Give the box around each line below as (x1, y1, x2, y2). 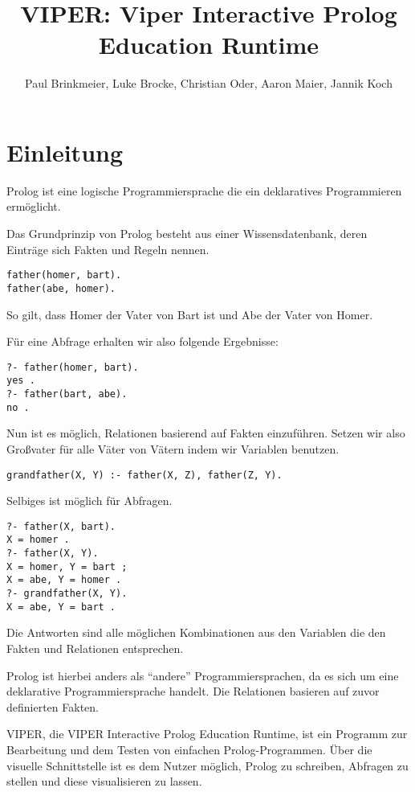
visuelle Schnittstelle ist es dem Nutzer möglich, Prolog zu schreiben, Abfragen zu (6, 757, 409, 774)
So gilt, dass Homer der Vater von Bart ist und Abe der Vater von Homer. (6, 306, 373, 322)
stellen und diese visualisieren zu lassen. (6, 773, 202, 790)
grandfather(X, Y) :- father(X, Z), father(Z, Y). (6, 469, 283, 481)
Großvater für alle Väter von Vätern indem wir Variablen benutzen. (6, 440, 340, 457)
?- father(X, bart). (6, 520, 116, 532)
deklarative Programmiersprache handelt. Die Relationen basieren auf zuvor (6, 683, 380, 700)
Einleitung (6, 135, 124, 168)
